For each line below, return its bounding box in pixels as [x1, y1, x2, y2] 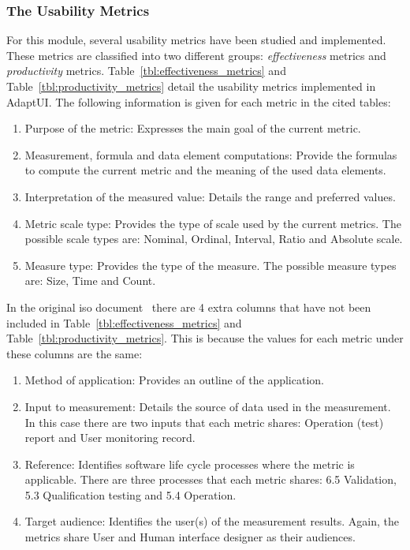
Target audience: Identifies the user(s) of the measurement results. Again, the [24, 513, 400, 529]
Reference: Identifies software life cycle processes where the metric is [24, 455, 355, 472]
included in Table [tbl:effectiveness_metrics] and [6, 314, 242, 331]
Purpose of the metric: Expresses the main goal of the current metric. [24, 120, 361, 137]
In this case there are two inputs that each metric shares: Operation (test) [24, 413, 384, 430]
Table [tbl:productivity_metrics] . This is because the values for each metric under [6, 330, 404, 346]
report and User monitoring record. [24, 429, 196, 446]
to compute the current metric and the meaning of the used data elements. [24, 162, 386, 178]
